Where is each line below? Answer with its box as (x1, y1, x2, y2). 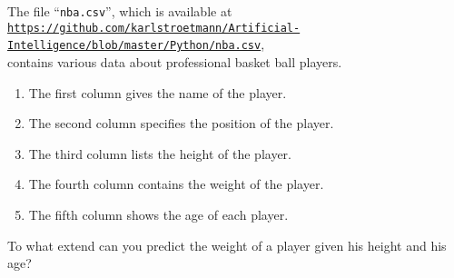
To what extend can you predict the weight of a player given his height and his (7, 235, 447, 254)
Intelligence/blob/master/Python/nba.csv (7, 39, 262, 53)
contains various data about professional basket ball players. (7, 52, 342, 71)
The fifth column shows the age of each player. (28, 204, 289, 223)
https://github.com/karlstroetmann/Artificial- (7, 21, 301, 35)
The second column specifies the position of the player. (28, 114, 334, 133)
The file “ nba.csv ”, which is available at (7, 2, 232, 20)
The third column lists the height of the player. (28, 144, 291, 163)
